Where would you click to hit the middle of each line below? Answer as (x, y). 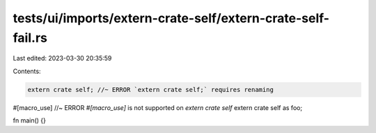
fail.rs (30, 38)
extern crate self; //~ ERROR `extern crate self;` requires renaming (151, 89)
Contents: (27, 71)
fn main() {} (30, 120)
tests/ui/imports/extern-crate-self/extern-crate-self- (171, 18)
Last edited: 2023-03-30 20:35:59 (62, 58)
